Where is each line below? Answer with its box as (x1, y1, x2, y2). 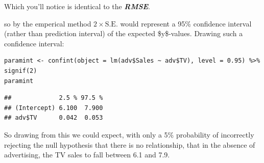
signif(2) (4, 67, 37, 74)
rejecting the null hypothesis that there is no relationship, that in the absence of (4, 139, 255, 150)
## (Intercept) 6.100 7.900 (4, 104, 103, 112)
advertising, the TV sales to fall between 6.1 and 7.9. (4, 149, 170, 160)
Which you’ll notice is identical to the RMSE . (4, 1, 151, 11)
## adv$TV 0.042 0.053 (4, 114, 103, 122)
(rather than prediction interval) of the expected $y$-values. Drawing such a (4, 28, 243, 39)
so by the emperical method (4, 18, 91, 29)
